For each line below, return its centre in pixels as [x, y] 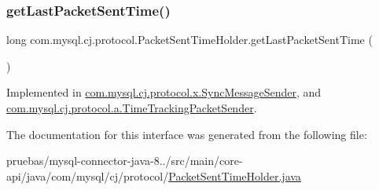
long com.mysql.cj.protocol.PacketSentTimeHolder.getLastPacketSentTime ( [189, 40]
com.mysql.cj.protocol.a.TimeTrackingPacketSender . [132, 108]
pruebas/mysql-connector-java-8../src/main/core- [125, 161]
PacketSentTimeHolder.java [235, 175]
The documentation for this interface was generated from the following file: [187, 134]
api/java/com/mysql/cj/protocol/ [88, 175]
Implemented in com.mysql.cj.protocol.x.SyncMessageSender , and [164, 92]
